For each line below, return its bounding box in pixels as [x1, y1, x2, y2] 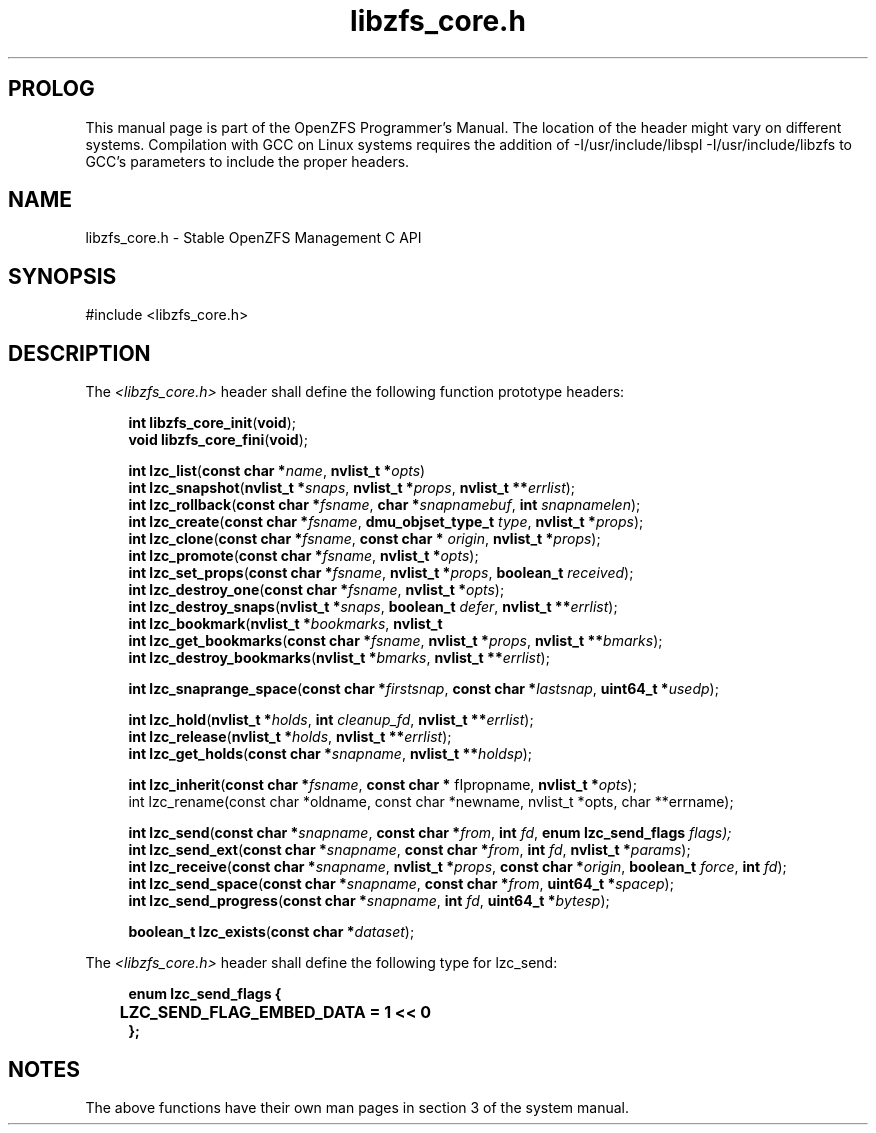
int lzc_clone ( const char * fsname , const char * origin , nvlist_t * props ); [128, 530, 601, 548]
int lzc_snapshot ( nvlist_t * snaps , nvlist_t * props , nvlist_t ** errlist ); [128, 479, 576, 497]
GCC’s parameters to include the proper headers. [85, 152, 410, 170]
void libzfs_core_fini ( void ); [128, 431, 309, 449]
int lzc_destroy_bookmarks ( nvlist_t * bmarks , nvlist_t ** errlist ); [128, 649, 550, 667]
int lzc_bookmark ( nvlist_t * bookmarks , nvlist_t [128, 615, 443, 633]
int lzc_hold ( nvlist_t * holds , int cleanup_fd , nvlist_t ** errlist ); [128, 711, 534, 729]
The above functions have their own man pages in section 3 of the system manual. [85, 1098, 629, 1116]
